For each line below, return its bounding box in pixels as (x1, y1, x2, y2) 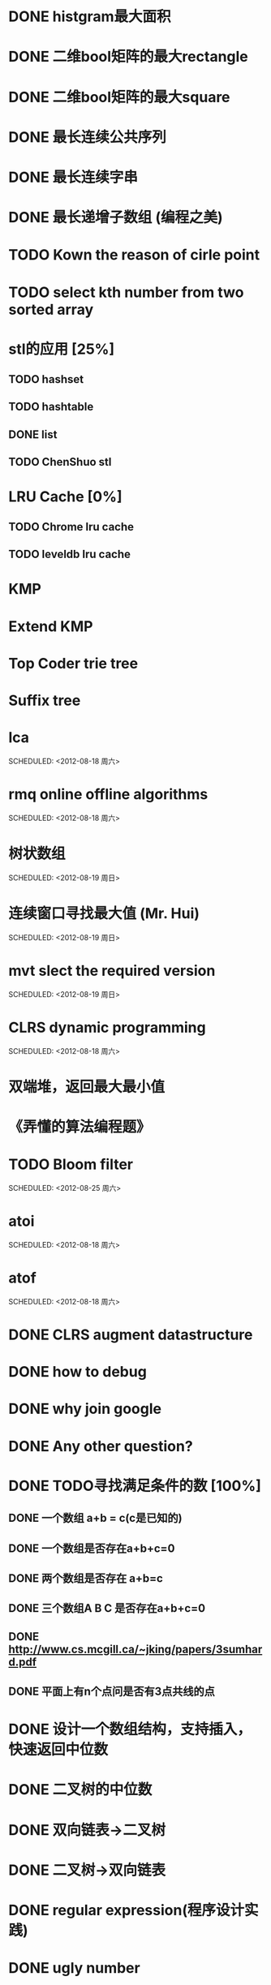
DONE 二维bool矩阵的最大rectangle (8, 48, 249, 66)
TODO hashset (8, 372, 84, 386)
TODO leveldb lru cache (8, 548, 131, 561)
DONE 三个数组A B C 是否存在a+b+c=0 (8, 1601, 205, 1615)
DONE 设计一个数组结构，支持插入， (8, 1721, 252, 1738)
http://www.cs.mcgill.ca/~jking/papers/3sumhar (8, 1642, 263, 1656)
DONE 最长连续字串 (8, 168, 138, 187)
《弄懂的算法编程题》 (8, 1117, 152, 1136)
